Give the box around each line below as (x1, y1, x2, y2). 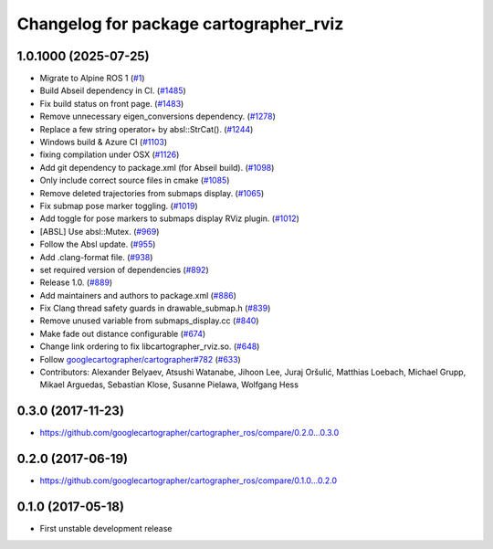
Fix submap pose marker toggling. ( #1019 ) (39, 200, 198, 211)
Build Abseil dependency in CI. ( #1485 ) (39, 85, 186, 96)
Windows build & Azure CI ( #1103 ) (39, 137, 168, 148)
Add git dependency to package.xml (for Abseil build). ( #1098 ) (39, 162, 275, 173)
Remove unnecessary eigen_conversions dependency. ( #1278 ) (39, 111, 276, 122)
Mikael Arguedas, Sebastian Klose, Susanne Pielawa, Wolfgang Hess (39, 379, 299, 390)
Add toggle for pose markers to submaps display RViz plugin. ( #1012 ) (39, 213, 300, 224)
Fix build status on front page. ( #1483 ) (39, 98, 184, 109)
